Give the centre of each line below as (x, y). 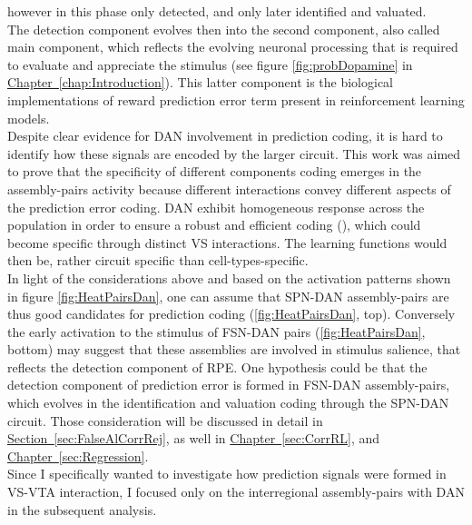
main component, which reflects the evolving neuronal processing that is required (233, 47)
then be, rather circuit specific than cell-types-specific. (158, 260)
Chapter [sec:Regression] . (78, 456)
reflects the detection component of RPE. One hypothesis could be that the (217, 367)
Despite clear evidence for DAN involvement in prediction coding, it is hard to (225, 136)
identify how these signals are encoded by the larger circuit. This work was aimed (234, 153)
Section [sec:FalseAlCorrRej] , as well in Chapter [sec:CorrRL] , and (194, 438)
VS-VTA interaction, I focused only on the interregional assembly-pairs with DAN (236, 492)
